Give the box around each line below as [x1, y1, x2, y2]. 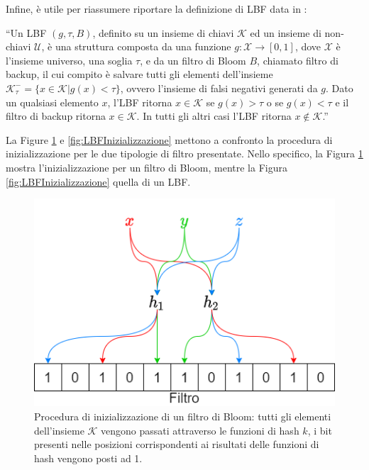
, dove [294, 39, 321, 54]
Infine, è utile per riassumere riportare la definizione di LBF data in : [6, 1, 307, 16]
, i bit [307, 423, 332, 437]
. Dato [326, 80, 353, 95]
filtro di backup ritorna [6, 108, 106, 123]
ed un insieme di [250, 25, 321, 40]
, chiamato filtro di [257, 52, 338, 67]
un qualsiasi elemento [6, 94, 99, 109]
